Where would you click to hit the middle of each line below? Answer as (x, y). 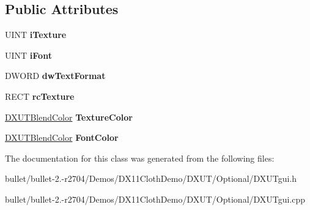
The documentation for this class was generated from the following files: (140, 158)
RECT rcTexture (40, 96)
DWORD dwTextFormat (55, 76)
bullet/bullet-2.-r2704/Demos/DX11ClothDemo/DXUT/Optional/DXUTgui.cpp (155, 199)
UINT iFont (28, 55)
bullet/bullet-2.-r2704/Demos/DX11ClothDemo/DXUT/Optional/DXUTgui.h (151, 178)
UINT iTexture (36, 35)
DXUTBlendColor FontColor (62, 137)
